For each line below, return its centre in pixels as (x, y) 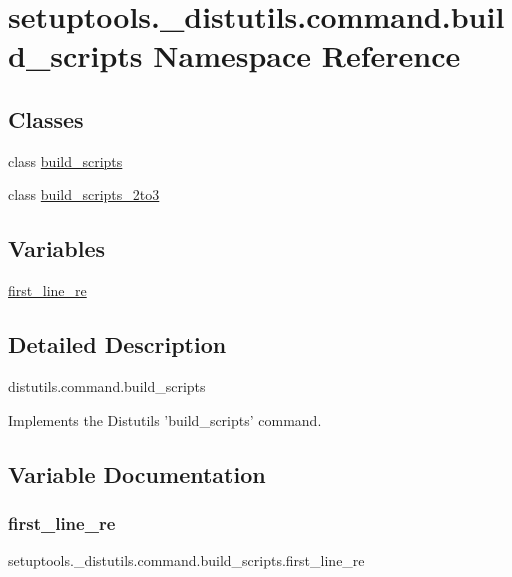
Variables (57, 248)
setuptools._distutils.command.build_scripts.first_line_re (186, 560)
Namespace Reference (307, 55)
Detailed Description (117, 344)
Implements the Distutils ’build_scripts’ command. (165, 419)
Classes (46, 118)
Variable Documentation (137, 473)
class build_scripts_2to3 (84, 194)
